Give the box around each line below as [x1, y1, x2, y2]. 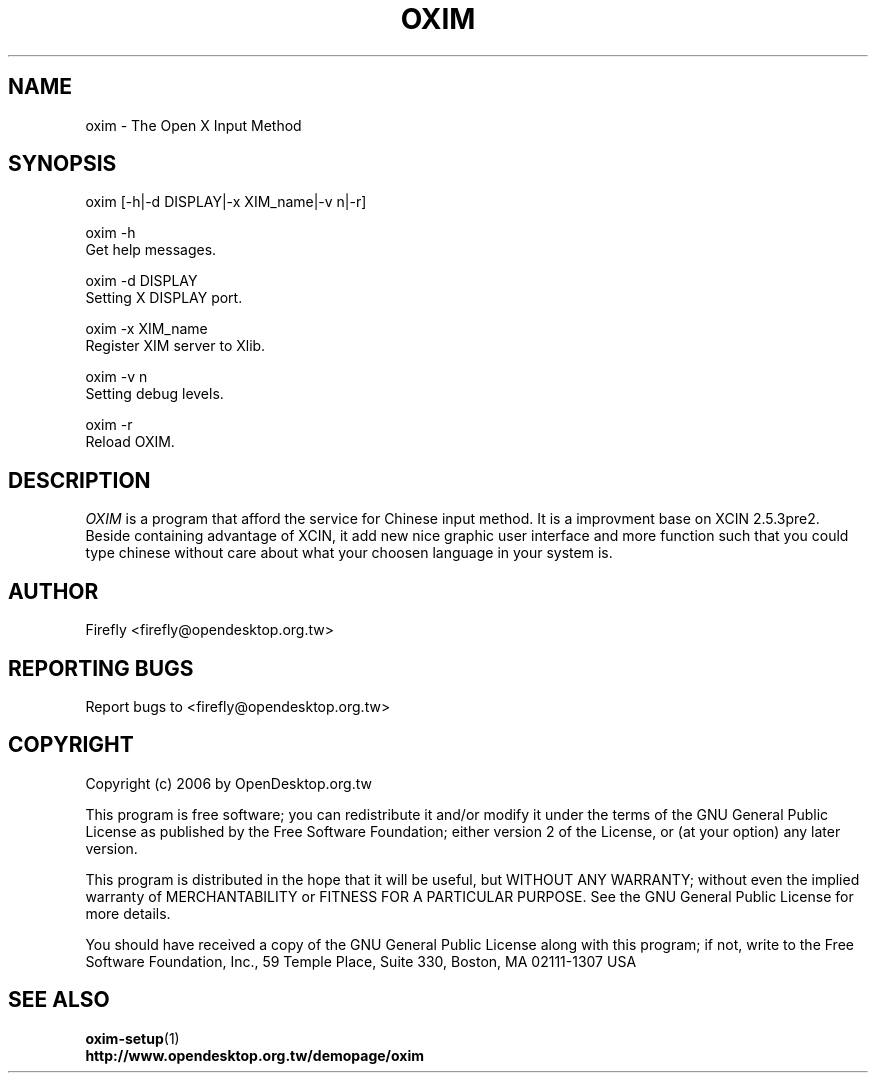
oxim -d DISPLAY [85, 272, 198, 290]
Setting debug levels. [85, 385, 224, 403]
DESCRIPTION [8, 467, 151, 493]
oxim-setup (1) [85, 1029, 180, 1047]
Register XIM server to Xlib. [85, 337, 266, 355]
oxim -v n [85, 368, 148, 386]
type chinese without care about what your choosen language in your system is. [85, 544, 613, 562]
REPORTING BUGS [8, 655, 194, 681]
